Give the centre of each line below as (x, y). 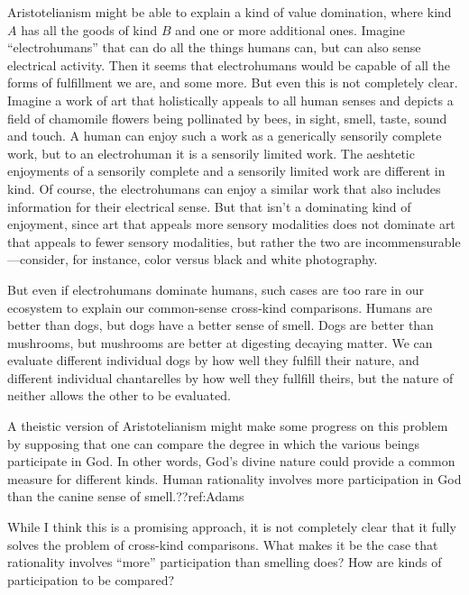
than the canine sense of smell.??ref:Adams (126, 496)
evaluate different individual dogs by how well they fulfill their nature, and (213, 360)
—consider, (38, 259)
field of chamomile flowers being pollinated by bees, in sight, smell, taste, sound (227, 118)
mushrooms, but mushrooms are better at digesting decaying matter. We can (220, 342)
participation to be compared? (91, 579)
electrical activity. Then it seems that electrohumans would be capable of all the (229, 64)
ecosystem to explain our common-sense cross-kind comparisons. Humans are (220, 307)
